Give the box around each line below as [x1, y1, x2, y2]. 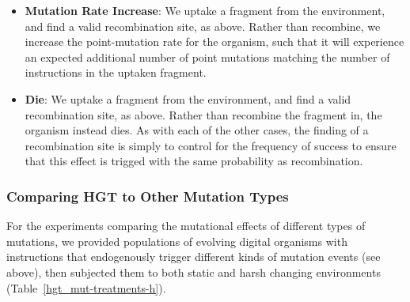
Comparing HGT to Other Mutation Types [6, 186, 289, 206]
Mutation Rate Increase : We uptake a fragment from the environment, [25, 2, 385, 18]
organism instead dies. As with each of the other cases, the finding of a [25, 122, 369, 138]
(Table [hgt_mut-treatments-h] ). [6, 279, 166, 296]
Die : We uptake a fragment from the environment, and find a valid [25, 90, 351, 107]
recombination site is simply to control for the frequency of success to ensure [25, 137, 397, 153]
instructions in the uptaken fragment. [25, 64, 207, 81]
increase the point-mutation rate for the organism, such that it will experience [25, 33, 404, 50]
